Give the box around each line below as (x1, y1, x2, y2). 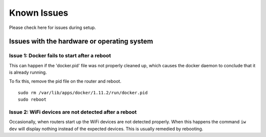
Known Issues (9, 7, 68, 18)
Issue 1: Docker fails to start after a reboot (9, 52, 111, 59)
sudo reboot (18, 97, 47, 103)
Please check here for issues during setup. (9, 25, 96, 30)
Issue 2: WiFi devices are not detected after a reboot (9, 109, 137, 115)
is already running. (9, 69, 47, 76)
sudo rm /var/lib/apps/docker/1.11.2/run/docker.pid (18, 90, 148, 95)
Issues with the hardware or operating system (9, 37, 153, 46)
